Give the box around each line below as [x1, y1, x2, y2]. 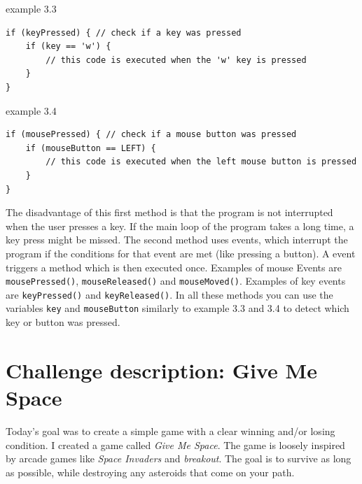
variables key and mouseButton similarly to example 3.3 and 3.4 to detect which [6, 301, 349, 315]
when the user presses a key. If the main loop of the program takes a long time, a [6, 218, 354, 233]
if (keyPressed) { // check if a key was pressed [6, 27, 242, 38]
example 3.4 [6, 103, 57, 118]
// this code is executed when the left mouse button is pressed [46, 157, 357, 167]
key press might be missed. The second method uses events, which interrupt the [6, 232, 348, 247]
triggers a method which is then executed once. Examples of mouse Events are [6, 259, 342, 274]
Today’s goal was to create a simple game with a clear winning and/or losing [6, 423, 335, 438]
